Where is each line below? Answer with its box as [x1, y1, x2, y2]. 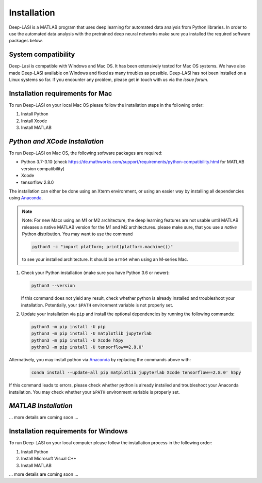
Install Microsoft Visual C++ [21, 456, 77, 462]
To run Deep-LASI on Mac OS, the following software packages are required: [9, 150, 163, 156]
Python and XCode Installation [9, 137, 104, 145]
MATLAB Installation [9, 402, 73, 410]
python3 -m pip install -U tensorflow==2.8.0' [31, 344, 144, 350]
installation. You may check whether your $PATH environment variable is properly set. [9, 389, 180, 395]
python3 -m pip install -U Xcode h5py [31, 338, 124, 343]
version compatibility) [21, 165, 65, 172]
